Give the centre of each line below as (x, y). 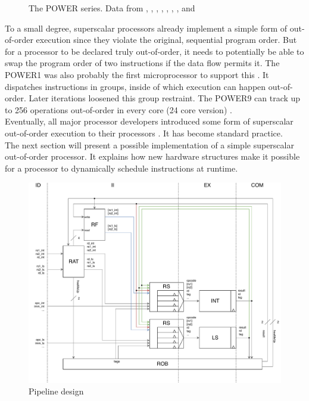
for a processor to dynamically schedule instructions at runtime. (121, 168)
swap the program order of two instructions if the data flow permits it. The (142, 63)
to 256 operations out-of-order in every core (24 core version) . (118, 109)
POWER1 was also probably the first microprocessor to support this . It (137, 74)
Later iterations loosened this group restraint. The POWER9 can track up (165, 98)
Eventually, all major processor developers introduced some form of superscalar (149, 121)
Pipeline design (56, 391)
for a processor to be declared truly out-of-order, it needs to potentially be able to (154, 51)
